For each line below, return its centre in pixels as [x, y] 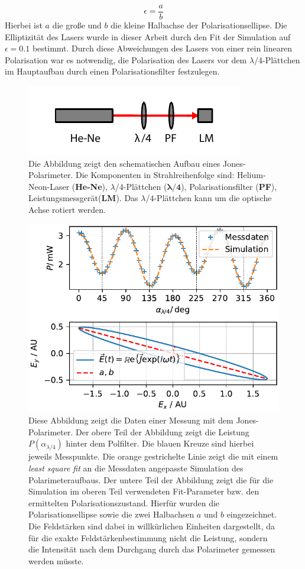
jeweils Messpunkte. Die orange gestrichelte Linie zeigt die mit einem [153, 456]
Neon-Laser [49, 186]
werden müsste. [56, 560]
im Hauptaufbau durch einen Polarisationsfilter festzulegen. [112, 71]
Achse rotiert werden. [67, 209]
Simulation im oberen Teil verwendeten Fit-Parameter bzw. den [144, 491]
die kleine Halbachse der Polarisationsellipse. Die [199, 25]
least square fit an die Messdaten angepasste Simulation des [136, 468]
